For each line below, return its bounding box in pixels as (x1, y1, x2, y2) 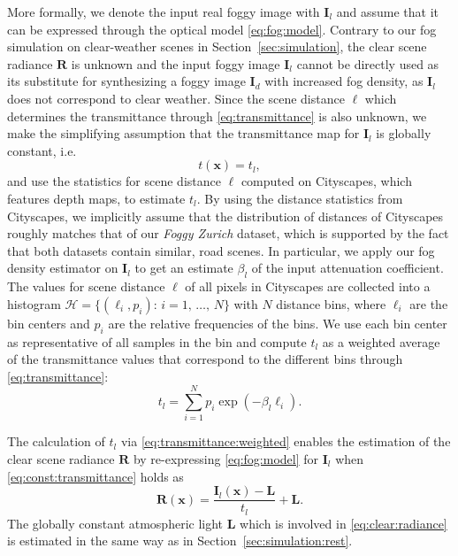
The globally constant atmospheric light (7, 514, 224, 532)
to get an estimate (134, 259, 233, 277)
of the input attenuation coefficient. (251, 259, 444, 277)
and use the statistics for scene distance (7, 172, 221, 190)
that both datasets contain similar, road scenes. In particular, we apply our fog (7, 241, 435, 259)
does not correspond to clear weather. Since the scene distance (7, 89, 345, 107)
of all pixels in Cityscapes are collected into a (185, 277, 431, 296)
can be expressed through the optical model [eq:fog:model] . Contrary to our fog (7, 19, 437, 38)
